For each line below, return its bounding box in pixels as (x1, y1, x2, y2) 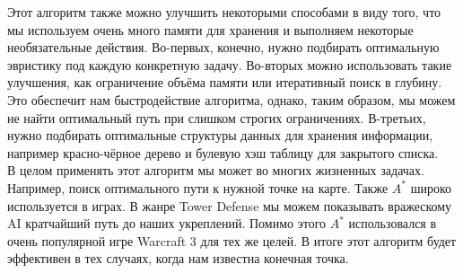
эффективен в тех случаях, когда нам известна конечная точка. (7, 249, 349, 268)
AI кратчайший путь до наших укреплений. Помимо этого (7, 214, 327, 233)
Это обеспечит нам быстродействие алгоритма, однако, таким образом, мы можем (7, 90, 456, 109)
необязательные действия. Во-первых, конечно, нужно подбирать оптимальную (7, 38, 440, 57)
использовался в (348, 214, 437, 233)
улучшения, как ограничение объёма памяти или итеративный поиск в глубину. (7, 73, 442, 92)
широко (410, 178, 452, 197)
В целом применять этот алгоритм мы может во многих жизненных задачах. (7, 161, 424, 180)
